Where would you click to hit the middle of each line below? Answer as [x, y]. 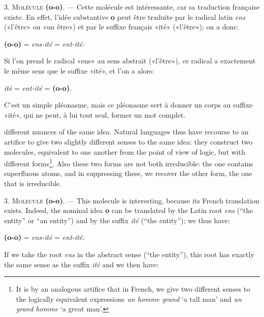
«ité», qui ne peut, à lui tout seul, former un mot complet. [95, 114]
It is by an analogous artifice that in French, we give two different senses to [133, 289]
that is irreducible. [33, 183]
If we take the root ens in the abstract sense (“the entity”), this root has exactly [129, 254]
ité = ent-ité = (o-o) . [38, 87]
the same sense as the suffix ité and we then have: [81, 264]
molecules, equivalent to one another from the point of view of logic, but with [125, 151]
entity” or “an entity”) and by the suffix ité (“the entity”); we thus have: [117, 220]
